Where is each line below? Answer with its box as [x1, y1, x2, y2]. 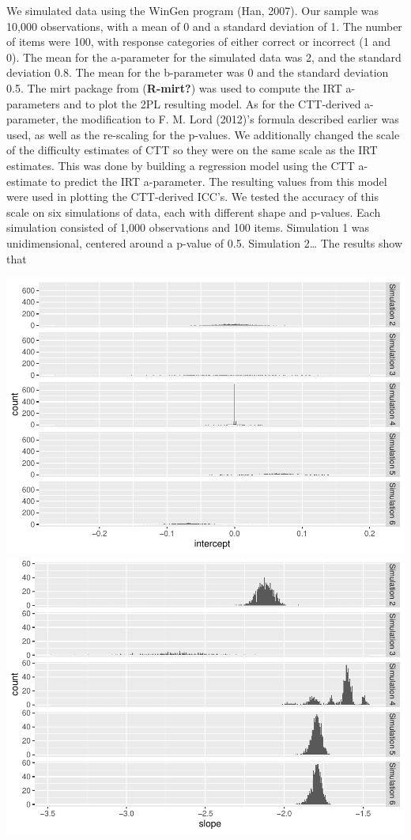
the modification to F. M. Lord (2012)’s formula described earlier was [62, 111, 399, 127]
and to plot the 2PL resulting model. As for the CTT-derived [63, 95, 361, 112]
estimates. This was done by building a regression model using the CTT [6, 157, 355, 173]
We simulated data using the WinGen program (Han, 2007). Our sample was [6, 2, 379, 18]
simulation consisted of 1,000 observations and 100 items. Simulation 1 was [6, 219, 370, 236]
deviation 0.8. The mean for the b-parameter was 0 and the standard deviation [6, 64, 389, 81]
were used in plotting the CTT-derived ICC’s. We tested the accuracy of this [6, 188, 379, 205]
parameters [6, 95, 60, 112]
